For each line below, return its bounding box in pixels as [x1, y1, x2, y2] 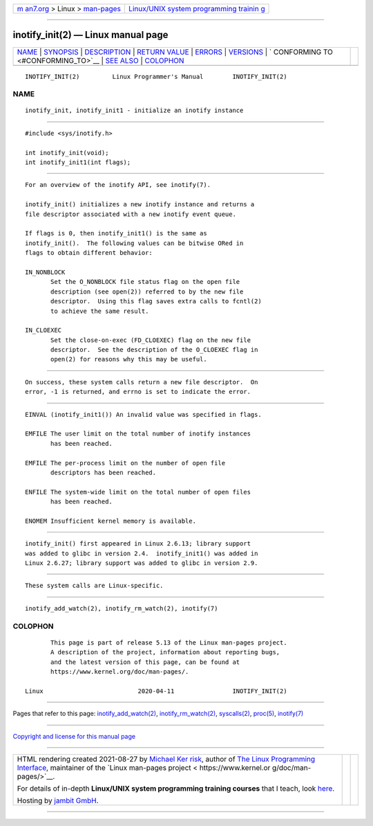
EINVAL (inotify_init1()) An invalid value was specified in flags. [25, 411, 262, 418]
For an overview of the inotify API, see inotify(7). [25, 181, 211, 189]
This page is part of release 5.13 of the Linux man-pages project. [50, 638, 287, 647]
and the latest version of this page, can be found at [50, 658, 240, 666]
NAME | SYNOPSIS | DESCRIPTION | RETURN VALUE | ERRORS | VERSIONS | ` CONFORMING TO [17, 47, 333, 57]
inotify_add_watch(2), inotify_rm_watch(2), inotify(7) [25, 604, 218, 612]
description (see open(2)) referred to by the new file [50, 287, 244, 296]
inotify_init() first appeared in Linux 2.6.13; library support [25, 540, 251, 548]
